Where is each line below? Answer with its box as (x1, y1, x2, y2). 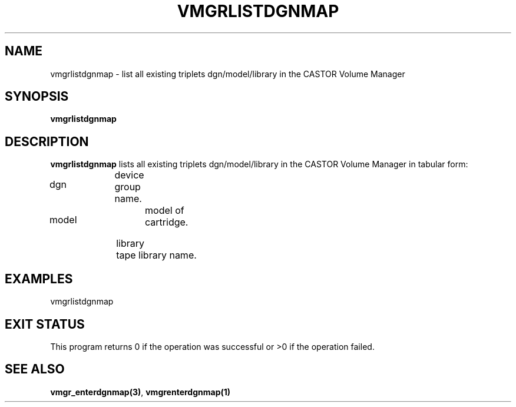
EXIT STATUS (5, 316, 85, 332)
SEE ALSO (5, 362, 65, 377)
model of (145, 204, 184, 217)
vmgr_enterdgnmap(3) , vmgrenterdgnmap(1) (50, 386, 231, 397)
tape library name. (116, 249, 197, 262)
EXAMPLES (5, 271, 73, 286)
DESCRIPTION (5, 134, 89, 149)
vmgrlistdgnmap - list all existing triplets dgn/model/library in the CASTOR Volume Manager (50, 68, 405, 79)
